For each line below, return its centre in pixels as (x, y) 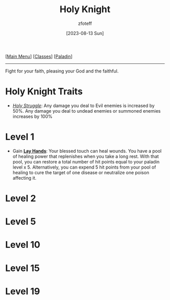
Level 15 (23, 268)
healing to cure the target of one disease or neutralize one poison (81, 172)
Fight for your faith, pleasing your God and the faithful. (62, 71)
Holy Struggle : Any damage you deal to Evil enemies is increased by (83, 106)
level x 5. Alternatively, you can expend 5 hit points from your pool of (84, 167)
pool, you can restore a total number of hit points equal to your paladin (86, 161)
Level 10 (23, 245)
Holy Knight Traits (44, 92)
